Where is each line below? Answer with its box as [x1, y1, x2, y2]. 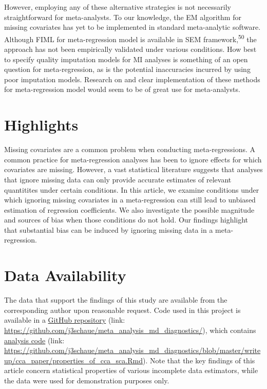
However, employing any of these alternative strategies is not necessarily [4, 2, 231, 12]
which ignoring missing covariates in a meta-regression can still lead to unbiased [4, 194, 256, 205]
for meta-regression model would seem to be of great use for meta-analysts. [4, 84, 240, 95]
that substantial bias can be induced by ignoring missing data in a [4, 224, 213, 235]
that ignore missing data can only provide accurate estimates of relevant [4, 174, 232, 184]
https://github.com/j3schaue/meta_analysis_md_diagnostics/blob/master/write [4, 345, 261, 356]
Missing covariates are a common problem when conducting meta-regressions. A [4, 144, 256, 155]
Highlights [4, 114, 79, 135]
